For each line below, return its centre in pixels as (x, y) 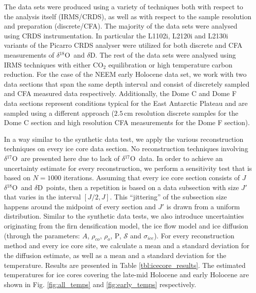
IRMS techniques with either (48, 64)
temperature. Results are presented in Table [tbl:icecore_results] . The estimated (125, 265)
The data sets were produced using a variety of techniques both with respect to (124, 6)
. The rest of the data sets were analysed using (166, 54)
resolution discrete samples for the (187, 113)
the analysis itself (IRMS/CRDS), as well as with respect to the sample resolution (128, 16)
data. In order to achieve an (181, 158)
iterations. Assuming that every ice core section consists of (151, 178)
